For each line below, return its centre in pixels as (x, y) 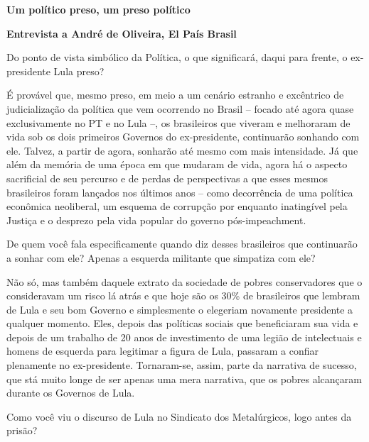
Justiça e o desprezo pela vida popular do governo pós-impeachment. (156, 220)
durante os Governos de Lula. (71, 393)
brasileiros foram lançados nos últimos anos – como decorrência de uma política (180, 192)
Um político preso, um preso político (98, 9)
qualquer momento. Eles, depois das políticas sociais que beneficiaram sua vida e (182, 323)
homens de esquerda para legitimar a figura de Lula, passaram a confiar (163, 351)
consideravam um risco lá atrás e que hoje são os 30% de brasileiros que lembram (183, 295)
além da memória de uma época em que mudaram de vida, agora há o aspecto (177, 164)
